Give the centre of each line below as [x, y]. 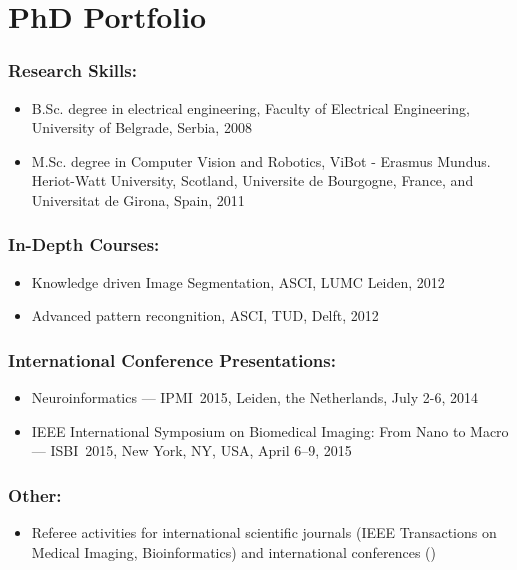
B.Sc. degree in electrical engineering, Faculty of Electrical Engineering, [250, 107]
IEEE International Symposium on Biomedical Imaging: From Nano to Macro [270, 430]
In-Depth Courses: [84, 244]
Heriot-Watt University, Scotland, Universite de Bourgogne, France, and [252, 180]
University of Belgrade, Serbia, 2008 [141, 127]
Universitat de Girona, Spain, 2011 [138, 199]
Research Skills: [72, 70]
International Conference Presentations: [172, 359]
